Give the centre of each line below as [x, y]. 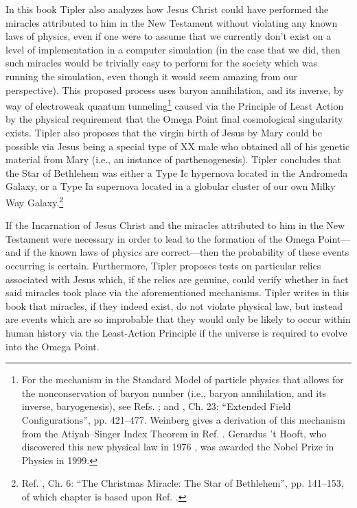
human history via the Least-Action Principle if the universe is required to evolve [176, 332]
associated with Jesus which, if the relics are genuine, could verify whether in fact [177, 279]
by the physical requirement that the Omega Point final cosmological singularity [174, 119]
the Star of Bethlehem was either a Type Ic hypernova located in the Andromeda [177, 172]
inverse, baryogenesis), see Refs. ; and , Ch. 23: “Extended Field [156, 406]
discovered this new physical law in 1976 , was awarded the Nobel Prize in [178, 447]
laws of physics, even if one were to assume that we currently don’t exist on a [169, 36]
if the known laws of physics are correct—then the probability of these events [187, 252]
